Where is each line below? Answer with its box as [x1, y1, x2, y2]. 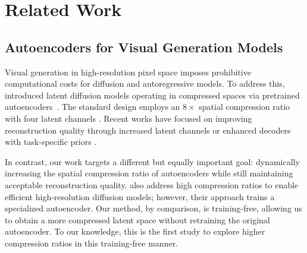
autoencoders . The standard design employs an [5, 100, 180, 113]
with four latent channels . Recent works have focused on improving [5, 112, 252, 124]
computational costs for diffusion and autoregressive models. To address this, [5, 77, 285, 90]
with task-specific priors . [5, 135, 97, 148]
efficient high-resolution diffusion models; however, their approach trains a [5, 190, 275, 203]
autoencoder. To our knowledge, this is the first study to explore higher [5, 225, 265, 238]
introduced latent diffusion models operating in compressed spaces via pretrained [5, 88, 300, 101]
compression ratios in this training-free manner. [5, 236, 178, 249]
